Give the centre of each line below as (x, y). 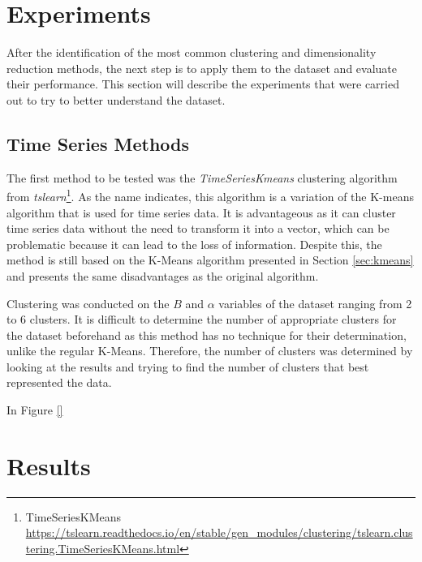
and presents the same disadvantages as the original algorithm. (163, 275)
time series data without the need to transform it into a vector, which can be (198, 228)
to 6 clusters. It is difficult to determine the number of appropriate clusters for (202, 319)
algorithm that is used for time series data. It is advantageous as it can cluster (201, 212)
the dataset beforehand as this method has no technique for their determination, (207, 335)
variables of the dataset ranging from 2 (315, 303)
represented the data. (59, 382)
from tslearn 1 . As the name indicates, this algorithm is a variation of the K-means (210, 195)
